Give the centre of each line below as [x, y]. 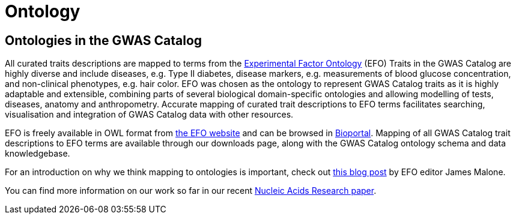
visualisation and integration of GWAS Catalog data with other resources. [149, 115]
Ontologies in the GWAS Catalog [104, 40]
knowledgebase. [38, 154]
